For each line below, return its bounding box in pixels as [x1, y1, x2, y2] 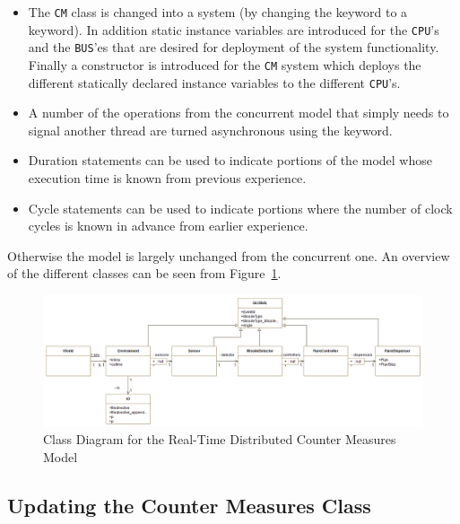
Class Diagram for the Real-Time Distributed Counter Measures [43, 430, 396, 449]
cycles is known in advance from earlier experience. [28, 216, 308, 235]
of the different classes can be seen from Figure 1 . [7, 264, 282, 283]
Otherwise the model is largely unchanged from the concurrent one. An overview [7, 246, 450, 265]
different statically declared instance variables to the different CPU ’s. [28, 73, 401, 92]
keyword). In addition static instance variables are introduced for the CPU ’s [28, 20, 439, 39]
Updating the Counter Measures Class [7, 491, 371, 519]
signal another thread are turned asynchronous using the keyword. [28, 120, 393, 139]
